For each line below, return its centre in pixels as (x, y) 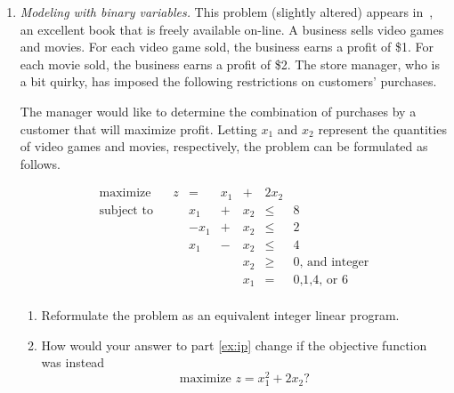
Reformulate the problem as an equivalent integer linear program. (220, 315)
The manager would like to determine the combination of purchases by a (218, 111)
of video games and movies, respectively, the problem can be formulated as (224, 146)
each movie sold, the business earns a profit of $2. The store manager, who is (230, 64)
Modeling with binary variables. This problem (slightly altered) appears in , (227, 12)
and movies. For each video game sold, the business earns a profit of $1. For (227, 47)
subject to (126, 210)
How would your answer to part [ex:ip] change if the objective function (234, 345)
